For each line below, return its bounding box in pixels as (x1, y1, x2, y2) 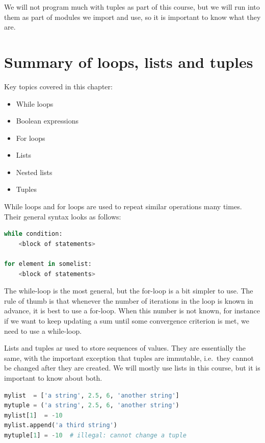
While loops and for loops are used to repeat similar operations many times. (4, 201, 242, 212)
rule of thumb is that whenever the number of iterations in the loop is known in (4, 295, 253, 306)
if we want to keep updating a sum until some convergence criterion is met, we (4, 315, 249, 326)
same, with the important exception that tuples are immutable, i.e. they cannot (4, 352, 254, 363)
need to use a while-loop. (4, 325, 82, 336)
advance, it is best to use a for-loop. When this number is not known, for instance (4, 305, 260, 316)
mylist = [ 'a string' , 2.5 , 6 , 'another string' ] (4, 391, 179, 399)
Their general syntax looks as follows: (4, 211, 121, 222)
